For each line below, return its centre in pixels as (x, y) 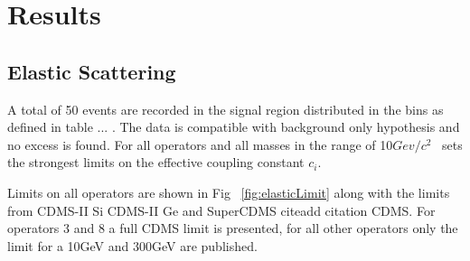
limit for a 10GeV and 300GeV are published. (132, 245)
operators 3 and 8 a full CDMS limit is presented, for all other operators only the (233, 228)
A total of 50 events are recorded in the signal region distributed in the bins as (226, 109)
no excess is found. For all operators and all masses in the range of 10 (200, 144)
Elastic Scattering (92, 71)
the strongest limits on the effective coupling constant (156, 162)
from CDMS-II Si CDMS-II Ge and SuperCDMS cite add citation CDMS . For (221, 210)
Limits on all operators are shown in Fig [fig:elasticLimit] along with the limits (229, 192)
